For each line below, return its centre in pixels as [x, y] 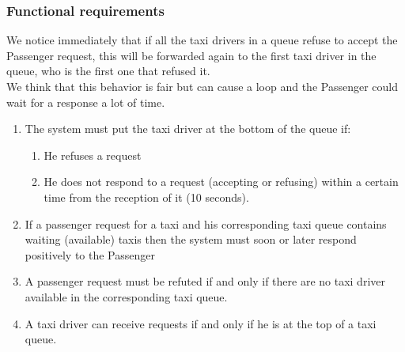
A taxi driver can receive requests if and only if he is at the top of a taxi [201, 323]
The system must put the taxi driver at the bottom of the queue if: [188, 129]
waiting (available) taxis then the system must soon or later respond [191, 239]
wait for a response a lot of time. [86, 102]
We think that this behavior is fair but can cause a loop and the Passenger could [202, 86]
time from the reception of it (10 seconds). [146, 197]
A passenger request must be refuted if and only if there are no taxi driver [205, 281]
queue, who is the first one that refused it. [108, 71]
